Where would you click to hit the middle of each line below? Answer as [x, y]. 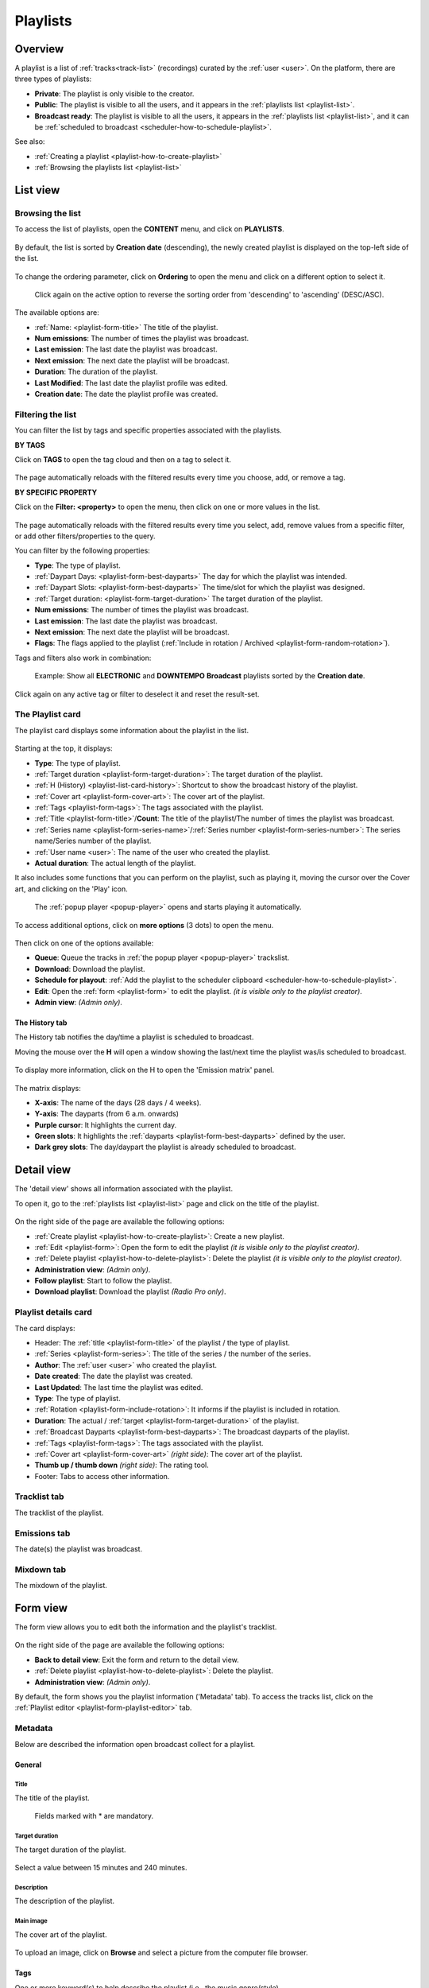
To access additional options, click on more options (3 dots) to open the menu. [144, 925]
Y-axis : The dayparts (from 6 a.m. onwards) [106, 1114]
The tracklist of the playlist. [59, 1512]
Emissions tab [43, 1533]
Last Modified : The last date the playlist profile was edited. [131, 382]
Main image [31, 1921]
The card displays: [45, 1328]
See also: [30, 142]
